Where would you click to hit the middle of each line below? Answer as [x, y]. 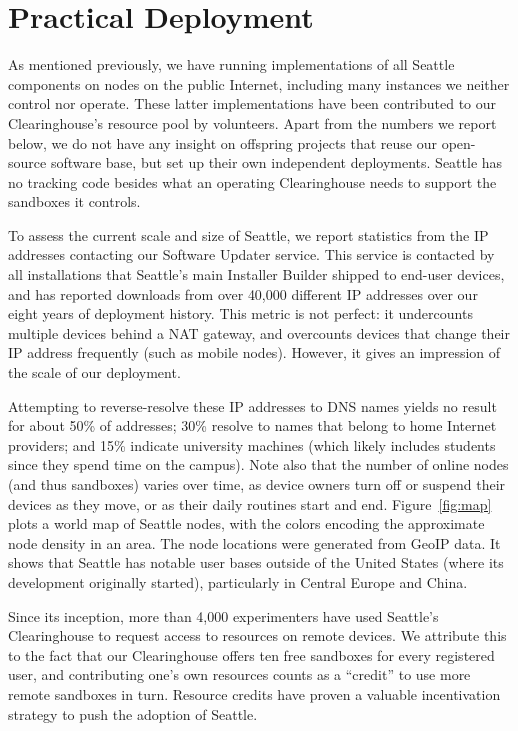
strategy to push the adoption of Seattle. [133, 713]
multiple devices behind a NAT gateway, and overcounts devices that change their [259, 332]
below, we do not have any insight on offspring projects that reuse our [223, 142]
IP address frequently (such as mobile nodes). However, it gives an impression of [254, 352]
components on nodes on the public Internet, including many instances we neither [259, 83]
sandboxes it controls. [74, 201]
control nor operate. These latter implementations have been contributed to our [252, 103]
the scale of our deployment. [94, 372]
